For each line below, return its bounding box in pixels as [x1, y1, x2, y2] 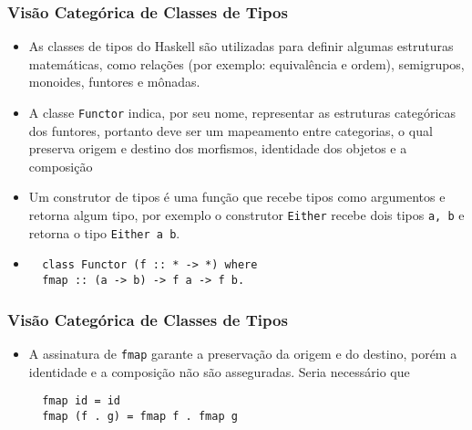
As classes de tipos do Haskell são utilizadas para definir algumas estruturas [28, 37, 454, 56]
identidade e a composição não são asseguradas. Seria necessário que [28, 362, 410, 381]
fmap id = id [42, 394, 121, 408]
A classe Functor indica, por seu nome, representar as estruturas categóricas [28, 103, 457, 121]
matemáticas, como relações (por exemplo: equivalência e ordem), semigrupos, [28, 54, 465, 73]
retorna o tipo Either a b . [28, 223, 180, 242]
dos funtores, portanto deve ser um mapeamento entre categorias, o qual [28, 121, 433, 140]
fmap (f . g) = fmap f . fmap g [42, 409, 238, 423]
